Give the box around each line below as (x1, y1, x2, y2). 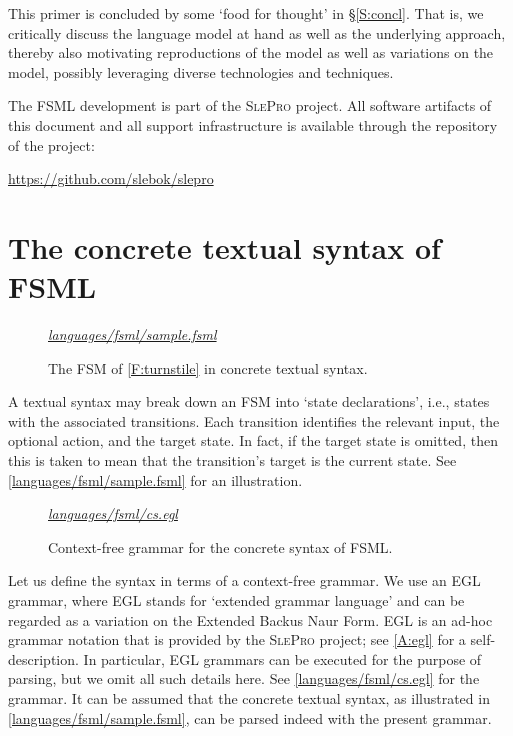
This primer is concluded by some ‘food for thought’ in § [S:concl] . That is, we (8, 3, 484, 23)
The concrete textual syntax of (8, 226, 441, 267)
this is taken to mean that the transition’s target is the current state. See (8, 450, 457, 471)
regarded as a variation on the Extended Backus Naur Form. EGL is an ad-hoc (8, 609, 493, 630)
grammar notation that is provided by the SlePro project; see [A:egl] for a (8, 629, 466, 650)
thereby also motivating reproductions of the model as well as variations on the (8, 42, 494, 63)
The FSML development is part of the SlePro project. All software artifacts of (8, 95, 492, 116)
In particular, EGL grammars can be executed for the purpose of (83, 648, 482, 669)
